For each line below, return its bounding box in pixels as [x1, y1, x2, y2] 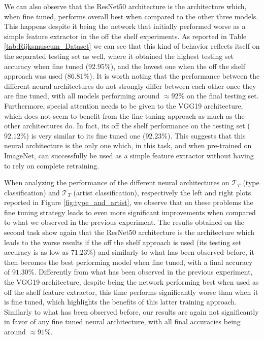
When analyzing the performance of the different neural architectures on [4, 177, 229, 188]
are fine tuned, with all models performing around [4, 90, 160, 101]
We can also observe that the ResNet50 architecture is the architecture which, [4, 1, 247, 11]
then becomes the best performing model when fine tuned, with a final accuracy [4, 256, 253, 267]
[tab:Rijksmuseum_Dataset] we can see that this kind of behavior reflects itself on [4, 41, 260, 51]
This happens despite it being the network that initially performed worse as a [4, 21, 246, 31]
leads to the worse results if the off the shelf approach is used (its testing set [4, 236, 242, 247]
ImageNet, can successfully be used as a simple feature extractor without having [4, 150, 254, 160]
